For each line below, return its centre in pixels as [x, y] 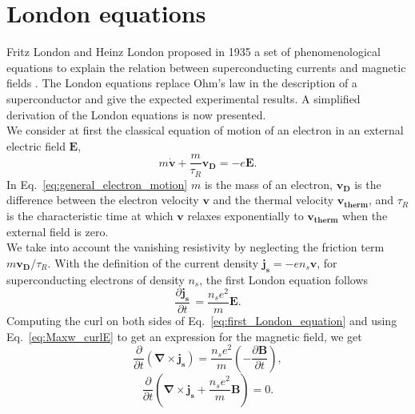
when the [365, 215]
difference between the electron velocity [103, 200]
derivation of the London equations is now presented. [136, 114]
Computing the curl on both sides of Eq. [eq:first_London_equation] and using [202, 320]
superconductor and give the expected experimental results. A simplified [184, 98]
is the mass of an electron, [268, 184]
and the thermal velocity [273, 200]
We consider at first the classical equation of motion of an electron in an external [205, 130]
